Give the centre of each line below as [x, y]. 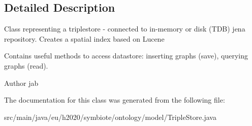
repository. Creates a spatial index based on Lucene [84, 38]
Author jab [21, 83]
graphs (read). [26, 65]
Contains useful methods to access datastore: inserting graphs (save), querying [126, 56]
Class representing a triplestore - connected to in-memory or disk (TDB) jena [125, 29]
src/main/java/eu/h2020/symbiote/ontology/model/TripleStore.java [110, 117]
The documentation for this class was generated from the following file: [115, 100]
